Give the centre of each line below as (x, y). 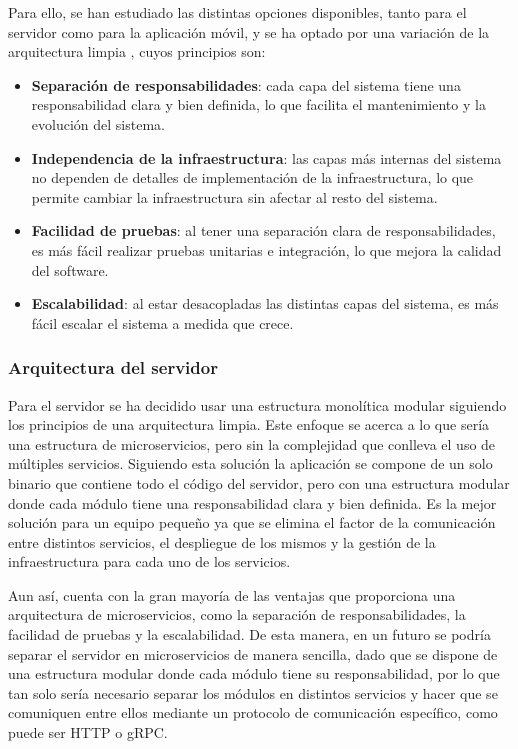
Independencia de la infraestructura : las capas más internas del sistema (266, 157)
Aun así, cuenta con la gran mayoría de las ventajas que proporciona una (232, 594)
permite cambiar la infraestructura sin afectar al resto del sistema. (234, 196)
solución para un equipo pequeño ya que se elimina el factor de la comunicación (252, 522)
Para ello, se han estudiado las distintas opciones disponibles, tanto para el (237, 12)
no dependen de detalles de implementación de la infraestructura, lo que (252, 177)
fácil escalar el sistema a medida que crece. (162, 322)
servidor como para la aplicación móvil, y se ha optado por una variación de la (249, 31)
